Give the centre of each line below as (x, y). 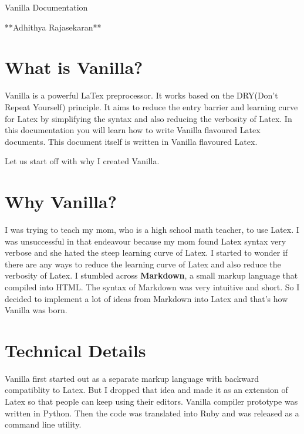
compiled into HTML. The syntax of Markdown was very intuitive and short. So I (152, 286)
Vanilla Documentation (46, 7)
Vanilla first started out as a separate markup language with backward (132, 378)
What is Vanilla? (74, 67)
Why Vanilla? (61, 201)
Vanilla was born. (36, 310)
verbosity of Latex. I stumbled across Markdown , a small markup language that (151, 275)
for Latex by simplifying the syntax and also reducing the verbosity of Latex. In (148, 118)
